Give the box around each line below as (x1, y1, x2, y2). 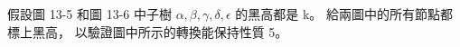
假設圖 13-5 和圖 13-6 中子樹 (7, 5, 172, 23)
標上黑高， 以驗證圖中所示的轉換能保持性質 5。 (7, 22, 288, 41)
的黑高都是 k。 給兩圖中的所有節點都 (235, 5, 454, 23)
